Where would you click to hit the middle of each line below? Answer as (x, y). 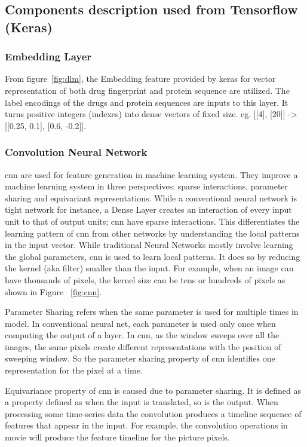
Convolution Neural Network (76, 152)
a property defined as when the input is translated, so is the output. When (142, 402)
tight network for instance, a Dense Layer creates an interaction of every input (148, 209)
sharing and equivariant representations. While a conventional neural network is (151, 198)
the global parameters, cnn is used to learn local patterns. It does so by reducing (153, 256)
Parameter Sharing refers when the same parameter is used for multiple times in (152, 312)
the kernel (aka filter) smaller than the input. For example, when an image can (149, 268)
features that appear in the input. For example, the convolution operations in (146, 425)
